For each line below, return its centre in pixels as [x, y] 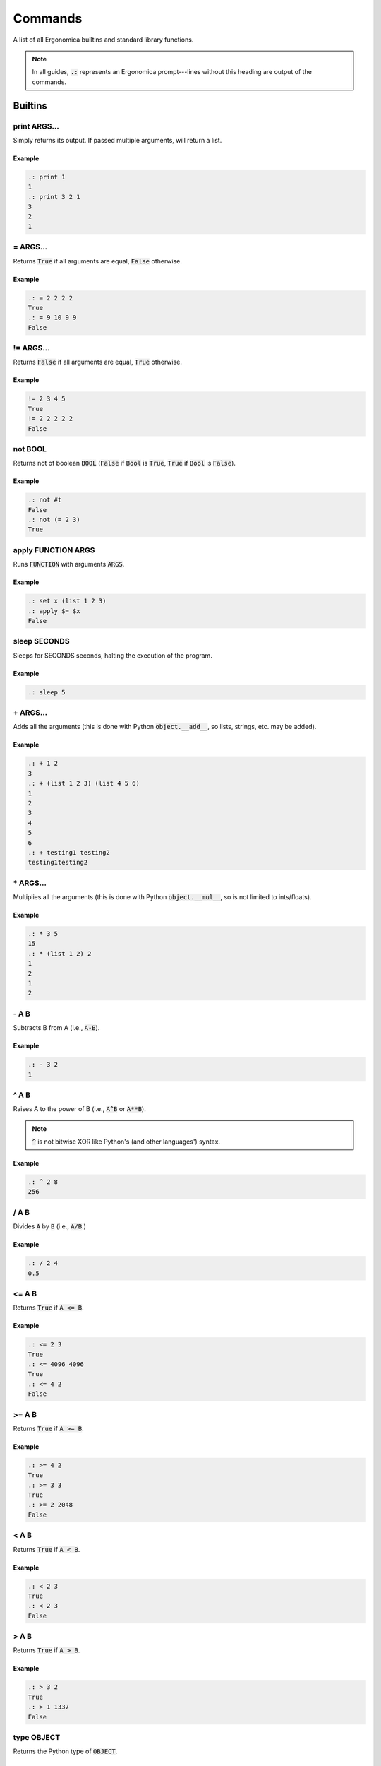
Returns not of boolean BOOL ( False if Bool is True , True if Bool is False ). [125, 463]
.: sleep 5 [47, 692]
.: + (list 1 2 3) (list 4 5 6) [84, 783]
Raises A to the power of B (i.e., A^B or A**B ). [79, 1109]
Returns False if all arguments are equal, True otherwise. [98, 362]
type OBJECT [37, 1737]
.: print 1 [47, 177]
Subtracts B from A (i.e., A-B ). [56, 1028]
